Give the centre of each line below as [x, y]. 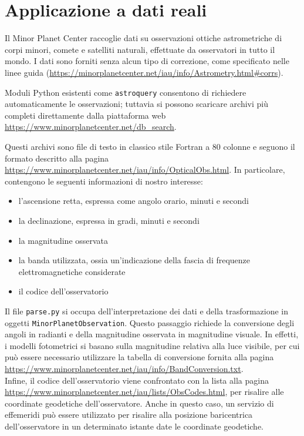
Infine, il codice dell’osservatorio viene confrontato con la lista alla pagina [137, 380]
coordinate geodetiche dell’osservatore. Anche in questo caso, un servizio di [139, 403]
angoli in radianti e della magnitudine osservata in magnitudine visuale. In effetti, [152, 334]
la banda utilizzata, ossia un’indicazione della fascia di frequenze [134, 260]
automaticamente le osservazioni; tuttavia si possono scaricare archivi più [136, 104]
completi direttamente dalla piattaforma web [85, 115]
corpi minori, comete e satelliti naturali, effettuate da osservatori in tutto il [140, 49]
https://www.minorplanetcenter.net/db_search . [91, 127]
